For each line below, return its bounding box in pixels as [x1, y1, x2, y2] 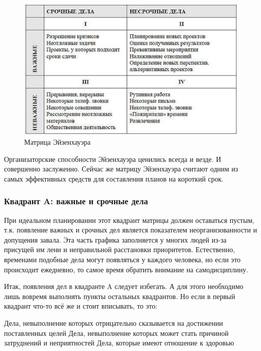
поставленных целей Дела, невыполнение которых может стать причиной [4, 327, 229, 338]
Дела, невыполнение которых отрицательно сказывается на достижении [4, 318, 223, 328]
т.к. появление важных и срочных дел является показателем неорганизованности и [4, 224, 257, 235]
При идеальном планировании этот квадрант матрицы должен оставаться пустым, [4, 214, 254, 225]
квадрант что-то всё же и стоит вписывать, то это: [4, 301, 157, 311]
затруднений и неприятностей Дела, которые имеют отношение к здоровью [4, 337, 234, 348]
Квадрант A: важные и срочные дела [4, 195, 148, 207]
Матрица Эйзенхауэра [24, 137, 91, 147]
